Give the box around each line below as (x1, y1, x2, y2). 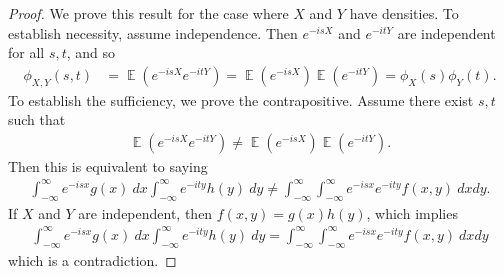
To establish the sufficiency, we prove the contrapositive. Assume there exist (8, 89, 474, 110)
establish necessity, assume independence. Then (8, 22, 298, 43)
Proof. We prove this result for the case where (8, 3, 289, 23)
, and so (66, 42, 116, 63)
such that (8, 109, 66, 130)
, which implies (366, 202, 458, 223)
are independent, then (78, 202, 213, 223)
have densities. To (349, 3, 459, 23)
